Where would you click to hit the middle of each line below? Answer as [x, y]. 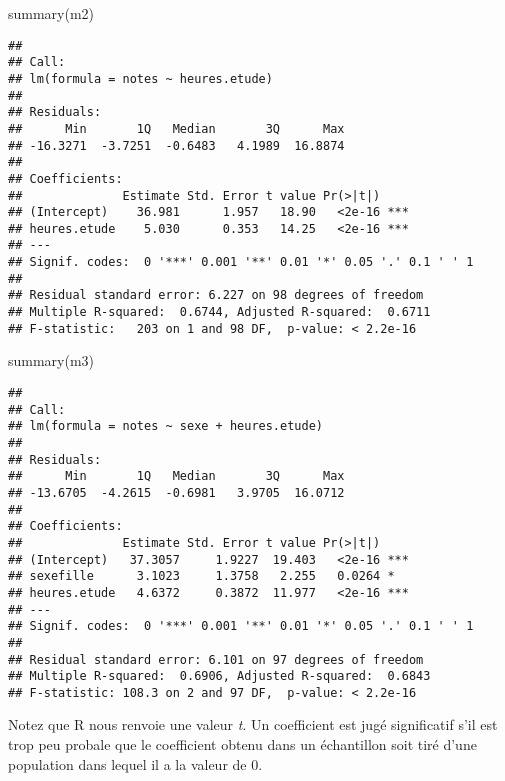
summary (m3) [51, 360]
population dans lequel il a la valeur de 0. [135, 763]
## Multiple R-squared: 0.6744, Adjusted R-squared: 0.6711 [219, 312]
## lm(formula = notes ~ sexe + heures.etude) [165, 426]
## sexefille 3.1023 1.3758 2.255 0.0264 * [201, 576]
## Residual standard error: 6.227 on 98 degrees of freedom [216, 295]
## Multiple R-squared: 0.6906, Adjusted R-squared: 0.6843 [219, 676]
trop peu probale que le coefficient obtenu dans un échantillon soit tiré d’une [242, 744]
